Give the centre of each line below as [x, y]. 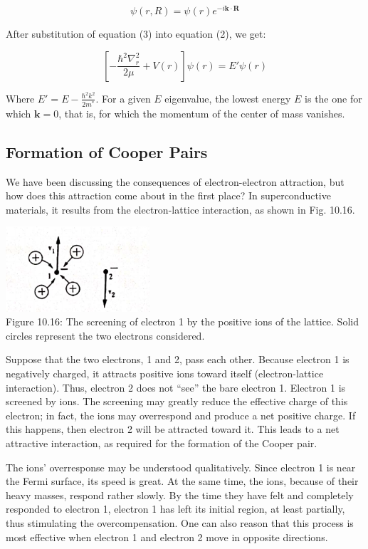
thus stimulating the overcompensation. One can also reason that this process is [180, 522]
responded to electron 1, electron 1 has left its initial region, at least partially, [175, 509]
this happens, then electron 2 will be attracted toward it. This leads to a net [173, 429]
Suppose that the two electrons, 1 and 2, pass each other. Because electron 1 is [178, 359]
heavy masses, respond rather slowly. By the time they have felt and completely [180, 495]
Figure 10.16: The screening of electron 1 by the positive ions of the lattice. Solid [182, 321]
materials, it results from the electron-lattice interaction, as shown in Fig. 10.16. [180, 209]
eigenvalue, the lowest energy [228, 98]
